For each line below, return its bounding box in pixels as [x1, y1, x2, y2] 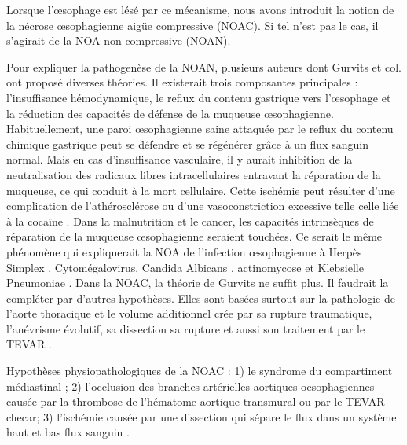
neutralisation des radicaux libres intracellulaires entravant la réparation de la [6, 166, 381, 182]
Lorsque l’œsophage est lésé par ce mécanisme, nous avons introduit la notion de [6, 2, 394, 17]
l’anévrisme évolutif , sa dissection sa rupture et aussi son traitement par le [6, 320, 365, 337]
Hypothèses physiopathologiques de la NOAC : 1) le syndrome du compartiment [6, 362, 393, 379]
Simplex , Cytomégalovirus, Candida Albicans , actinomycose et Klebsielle [6, 259, 364, 275]
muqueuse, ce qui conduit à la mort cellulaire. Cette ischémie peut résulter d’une [6, 182, 395, 198]
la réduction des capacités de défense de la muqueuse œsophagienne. [6, 105, 334, 121]
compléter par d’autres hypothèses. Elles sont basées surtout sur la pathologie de [6, 289, 395, 306]
